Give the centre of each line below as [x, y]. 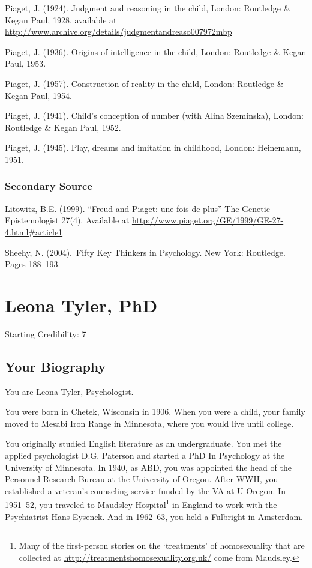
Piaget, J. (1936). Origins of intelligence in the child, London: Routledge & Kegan [156, 51]
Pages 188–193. [33, 264]
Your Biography [55, 366]
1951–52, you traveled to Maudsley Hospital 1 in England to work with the [141, 504]
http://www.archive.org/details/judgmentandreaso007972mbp [118, 32]
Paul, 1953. [25, 63]
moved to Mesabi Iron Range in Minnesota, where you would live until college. [149, 423]
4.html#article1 [34, 231]
